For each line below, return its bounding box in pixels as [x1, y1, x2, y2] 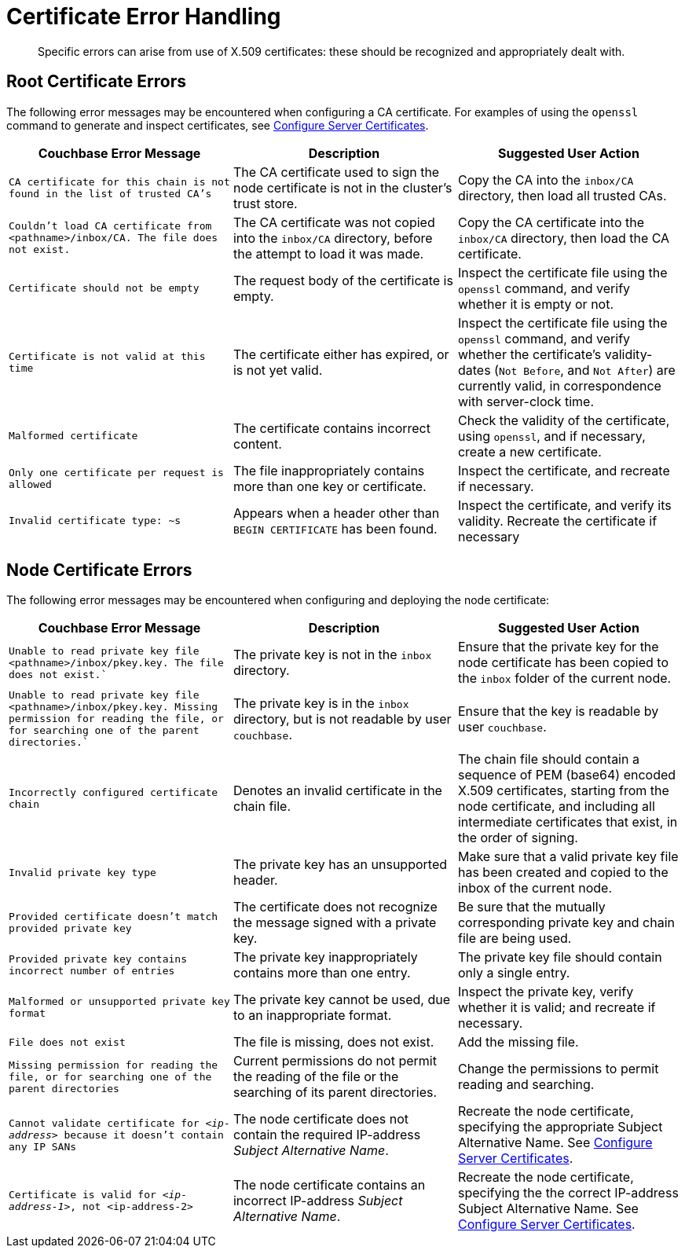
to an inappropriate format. [233, 1007, 392, 1024]
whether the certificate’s [457, 346, 602, 362]
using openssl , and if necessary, [457, 427, 646, 444]
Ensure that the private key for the [457, 639, 659, 655]
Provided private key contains [9, 953, 187, 966]
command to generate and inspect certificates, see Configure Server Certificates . [6, 118, 429, 132]
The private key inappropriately [233, 949, 418, 966]
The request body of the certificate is [233, 272, 453, 288]
